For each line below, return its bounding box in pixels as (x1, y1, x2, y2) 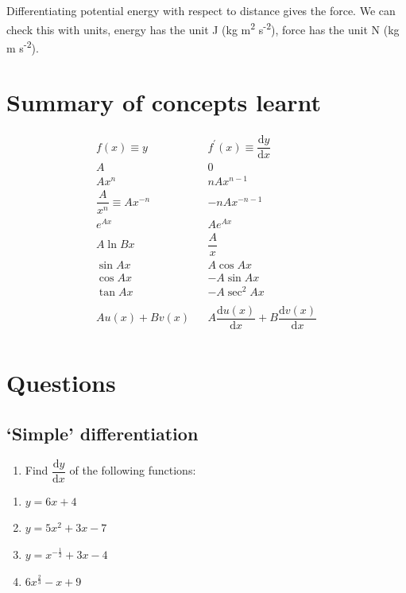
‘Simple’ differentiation (6, 421, 199, 445)
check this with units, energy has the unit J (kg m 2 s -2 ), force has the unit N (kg (6, 18, 400, 37)
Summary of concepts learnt (6, 86, 322, 118)
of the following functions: (69, 462, 196, 479)
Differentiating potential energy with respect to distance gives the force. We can (6, 2, 396, 18)
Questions (6, 366, 116, 399)
